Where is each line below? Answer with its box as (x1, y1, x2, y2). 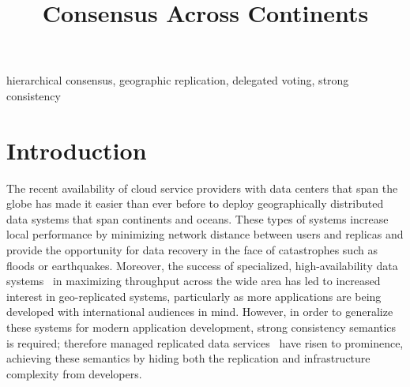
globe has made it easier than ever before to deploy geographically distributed (6, 195, 384, 212)
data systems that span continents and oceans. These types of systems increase (6, 210, 389, 227)
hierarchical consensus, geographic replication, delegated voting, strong (6, 72, 349, 88)
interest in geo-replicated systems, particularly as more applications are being (6, 287, 382, 304)
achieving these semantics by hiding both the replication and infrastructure (6, 350, 371, 366)
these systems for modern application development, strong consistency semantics (6, 319, 397, 336)
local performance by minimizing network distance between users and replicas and (6, 226, 404, 242)
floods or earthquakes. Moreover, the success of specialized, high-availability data (6, 257, 398, 273)
